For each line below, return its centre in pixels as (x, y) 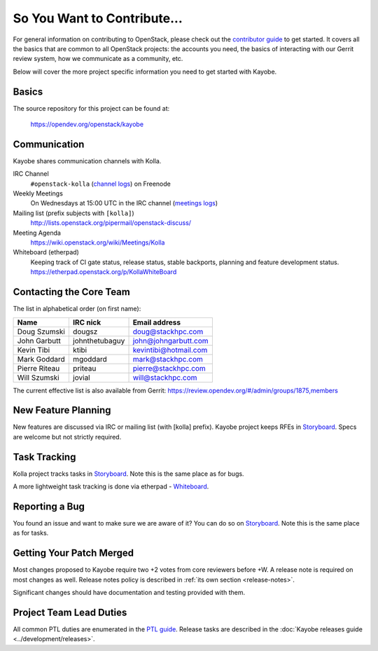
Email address (157, 322)
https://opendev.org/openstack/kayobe (87, 124)
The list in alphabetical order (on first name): (77, 309)
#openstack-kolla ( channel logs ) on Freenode (100, 184)
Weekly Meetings (38, 193)
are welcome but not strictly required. (67, 437)
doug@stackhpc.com (168, 331)
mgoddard (90, 359)
